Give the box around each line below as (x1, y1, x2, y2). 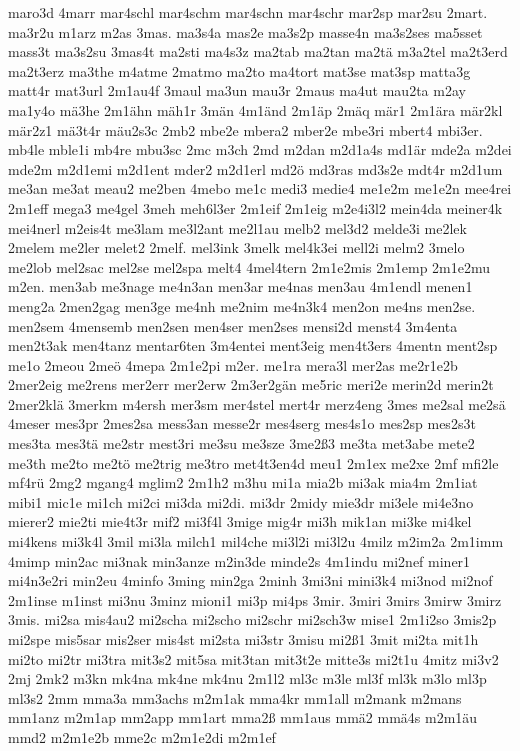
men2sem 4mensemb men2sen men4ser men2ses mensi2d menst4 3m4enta (8, 315, 458, 336)
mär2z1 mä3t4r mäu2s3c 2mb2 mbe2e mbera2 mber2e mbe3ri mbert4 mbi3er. (8, 119, 483, 140)
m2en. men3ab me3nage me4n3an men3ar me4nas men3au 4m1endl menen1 (8, 276, 473, 297)
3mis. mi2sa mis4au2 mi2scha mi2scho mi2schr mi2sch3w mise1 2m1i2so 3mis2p (8, 609, 497, 630)
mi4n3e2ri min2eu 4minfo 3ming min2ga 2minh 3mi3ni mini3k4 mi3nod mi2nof (8, 570, 493, 591)
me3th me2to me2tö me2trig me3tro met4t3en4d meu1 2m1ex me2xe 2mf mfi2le (8, 452, 499, 473)
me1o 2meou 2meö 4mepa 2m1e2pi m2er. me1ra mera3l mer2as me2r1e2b (8, 354, 458, 375)
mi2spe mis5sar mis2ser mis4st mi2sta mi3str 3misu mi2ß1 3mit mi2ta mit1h (8, 629, 479, 649)
